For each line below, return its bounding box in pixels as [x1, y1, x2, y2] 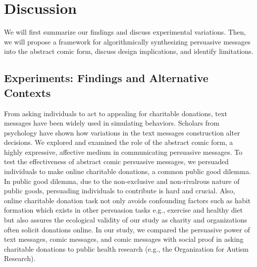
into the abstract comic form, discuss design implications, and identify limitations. [4, 46, 254, 56]
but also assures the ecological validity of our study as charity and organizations [4, 215, 247, 225]
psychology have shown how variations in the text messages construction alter [4, 127, 240, 137]
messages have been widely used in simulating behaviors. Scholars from [4, 118, 220, 128]
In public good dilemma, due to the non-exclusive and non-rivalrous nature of [4, 176, 240, 186]
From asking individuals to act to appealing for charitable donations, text [4, 108, 227, 118]
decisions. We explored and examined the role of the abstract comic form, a [4, 137, 233, 147]
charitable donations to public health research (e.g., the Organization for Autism [4, 243, 249, 254]
